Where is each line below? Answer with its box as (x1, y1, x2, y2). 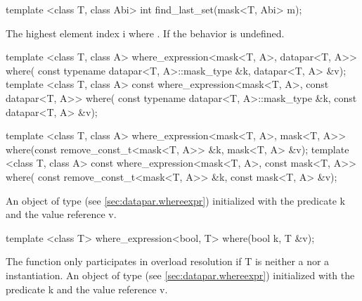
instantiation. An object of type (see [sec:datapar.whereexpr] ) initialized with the (6, 267, 355, 282)
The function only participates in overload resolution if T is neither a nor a (6, 254, 330, 269)
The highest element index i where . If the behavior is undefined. (6, 25, 285, 40)
